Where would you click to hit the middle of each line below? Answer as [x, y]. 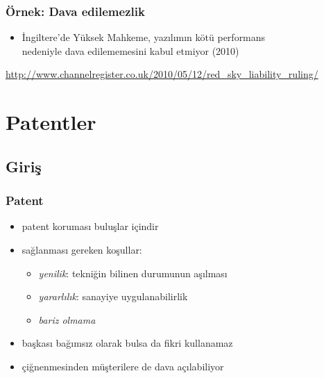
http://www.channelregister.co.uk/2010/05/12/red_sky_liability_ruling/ [162, 74]
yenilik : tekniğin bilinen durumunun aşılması [133, 273]
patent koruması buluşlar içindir [90, 226]
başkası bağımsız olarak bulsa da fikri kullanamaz [127, 343]
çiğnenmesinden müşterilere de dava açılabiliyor [123, 366]
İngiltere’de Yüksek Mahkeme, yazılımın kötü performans [144, 37]
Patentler [51, 122]
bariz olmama [67, 319]
